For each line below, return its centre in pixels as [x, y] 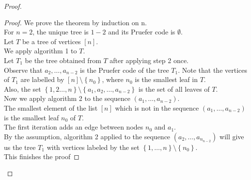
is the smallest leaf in [166, 79]
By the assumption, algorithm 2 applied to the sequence [87, 136]
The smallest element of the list [51, 107]
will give [232, 136]
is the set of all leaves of [174, 89]
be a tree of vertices [51, 41]
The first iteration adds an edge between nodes [74, 127]
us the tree [20, 147]
